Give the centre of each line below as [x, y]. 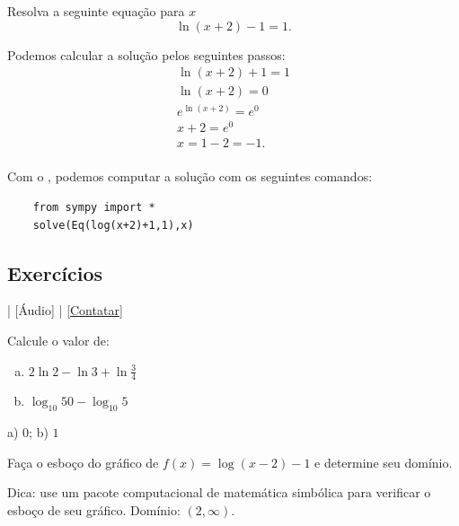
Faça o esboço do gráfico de [83, 462]
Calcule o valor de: [58, 341]
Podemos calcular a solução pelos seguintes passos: [146, 54]
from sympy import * [94, 208]
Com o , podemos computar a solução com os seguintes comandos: [190, 176]
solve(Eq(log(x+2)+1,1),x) [113, 225]
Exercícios [55, 272]
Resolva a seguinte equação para [96, 11]
